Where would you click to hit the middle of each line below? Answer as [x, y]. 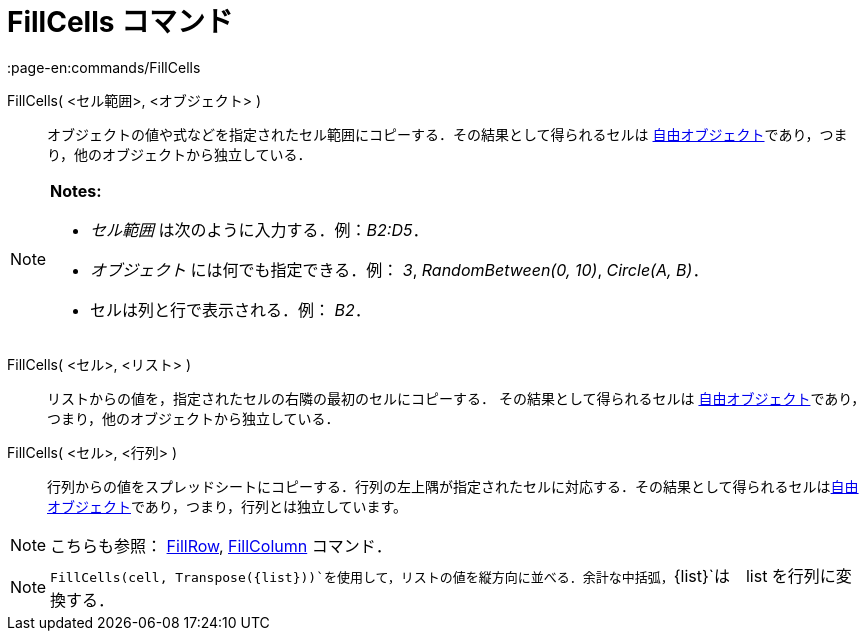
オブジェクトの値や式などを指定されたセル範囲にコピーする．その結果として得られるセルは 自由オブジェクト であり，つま [447, 134]
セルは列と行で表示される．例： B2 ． [230, 309]
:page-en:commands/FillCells [104, 67]
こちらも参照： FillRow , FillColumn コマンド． [221, 545]
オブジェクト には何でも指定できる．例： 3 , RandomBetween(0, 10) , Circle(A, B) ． [399, 269]
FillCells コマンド [120, 22]
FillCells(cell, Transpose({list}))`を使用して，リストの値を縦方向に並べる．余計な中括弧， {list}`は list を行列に [443, 575]
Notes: [76, 190]
